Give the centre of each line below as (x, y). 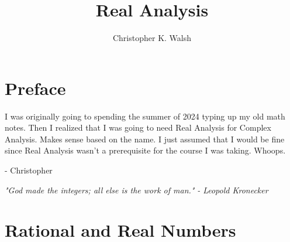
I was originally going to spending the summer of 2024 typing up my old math (145, 116)
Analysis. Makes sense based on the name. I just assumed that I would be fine (145, 139)
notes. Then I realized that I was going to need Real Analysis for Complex (138, 127)
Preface (35, 88)
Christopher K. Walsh (152, 38)
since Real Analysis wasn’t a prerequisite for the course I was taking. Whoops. (145, 150)
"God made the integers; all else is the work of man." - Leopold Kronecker (137, 190)
